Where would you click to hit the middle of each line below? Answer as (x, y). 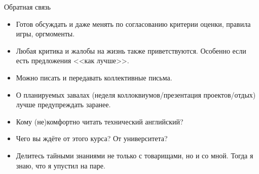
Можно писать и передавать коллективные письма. (94, 77)
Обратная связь (28, 7)
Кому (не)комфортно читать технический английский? (100, 121)
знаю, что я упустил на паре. (61, 165)
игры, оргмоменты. (45, 34)
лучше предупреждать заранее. (63, 104)
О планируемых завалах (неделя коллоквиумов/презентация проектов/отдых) (136, 94)
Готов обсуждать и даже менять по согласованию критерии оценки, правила (133, 24)
